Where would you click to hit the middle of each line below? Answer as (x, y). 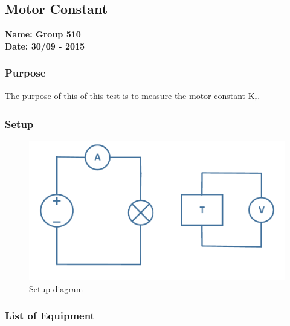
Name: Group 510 (43, 34)
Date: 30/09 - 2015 (45, 46)
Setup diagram (56, 288)
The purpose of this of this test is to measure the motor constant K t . (133, 96)
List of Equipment (50, 315)
